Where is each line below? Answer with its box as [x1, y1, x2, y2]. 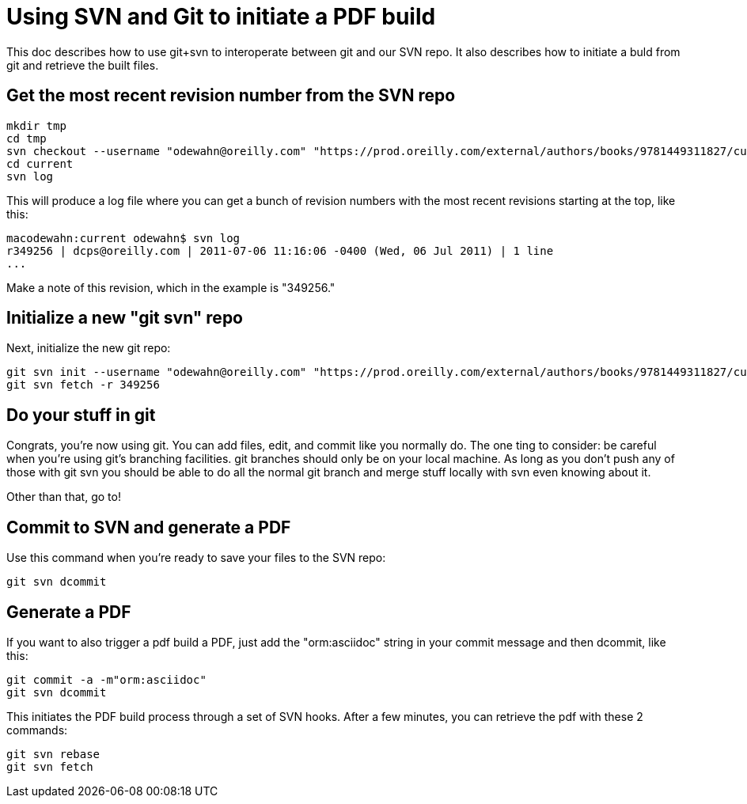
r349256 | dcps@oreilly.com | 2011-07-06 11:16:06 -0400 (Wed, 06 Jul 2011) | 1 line [6, 244, 554, 257]
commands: [6, 722, 68, 737]
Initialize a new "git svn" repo [6, 308, 243, 328]
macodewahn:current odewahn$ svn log [6, 231, 241, 245]
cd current [6, 157, 74, 170]
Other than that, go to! [6, 490, 121, 504]
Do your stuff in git [6, 404, 156, 425]
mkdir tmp [6, 119, 66, 132]
